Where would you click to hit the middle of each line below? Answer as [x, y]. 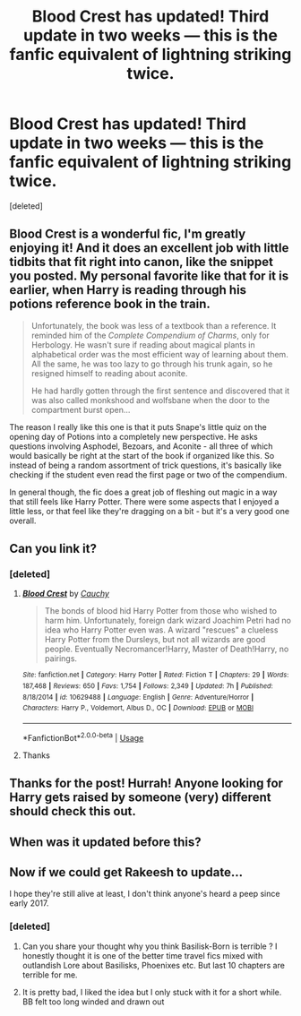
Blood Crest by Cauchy [66, 594]
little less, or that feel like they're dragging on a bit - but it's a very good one [149, 511]
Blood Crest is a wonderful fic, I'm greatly [128, 234]
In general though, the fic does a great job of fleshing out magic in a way [143, 492]
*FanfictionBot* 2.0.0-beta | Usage [83, 737]
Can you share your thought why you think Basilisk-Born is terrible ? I [150, 946]
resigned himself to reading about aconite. [109, 373]
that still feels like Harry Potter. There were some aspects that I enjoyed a [144, 501]
